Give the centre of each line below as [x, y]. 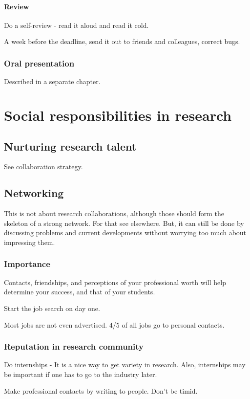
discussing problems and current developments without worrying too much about [125, 233]
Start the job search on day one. [52, 308]
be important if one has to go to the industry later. [81, 374]
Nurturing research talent [70, 146]
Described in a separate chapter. [52, 81]
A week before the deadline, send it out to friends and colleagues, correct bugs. [122, 41]
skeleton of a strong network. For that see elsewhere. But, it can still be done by [124, 223]
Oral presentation [39, 63]
